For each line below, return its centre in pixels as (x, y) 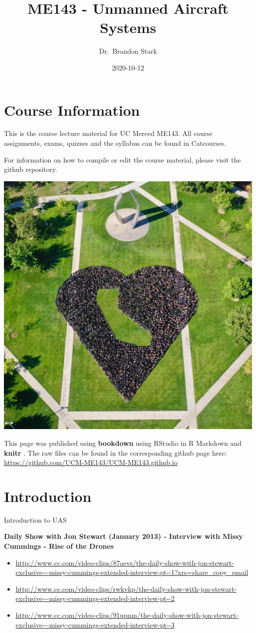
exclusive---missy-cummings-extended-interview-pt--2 (95, 598)
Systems (128, 27)
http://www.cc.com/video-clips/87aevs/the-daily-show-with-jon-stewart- (125, 562)
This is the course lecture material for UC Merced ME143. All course (108, 133)
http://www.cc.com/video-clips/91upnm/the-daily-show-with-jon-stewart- (127, 615)
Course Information (72, 110)
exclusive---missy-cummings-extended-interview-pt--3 (95, 624)
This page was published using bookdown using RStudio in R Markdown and (123, 443)
